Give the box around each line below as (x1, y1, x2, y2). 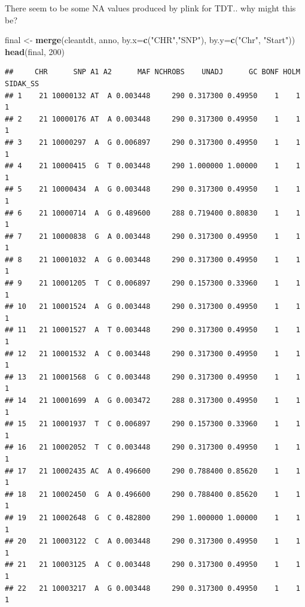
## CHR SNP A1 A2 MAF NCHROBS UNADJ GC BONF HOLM (5, 68, 300, 77)
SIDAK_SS (5, 79, 39, 88)
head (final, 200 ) (5, 45, 65, 57)
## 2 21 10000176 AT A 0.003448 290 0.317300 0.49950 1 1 (5, 114, 300, 123)
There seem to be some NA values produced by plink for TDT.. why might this (5, 2, 296, 14)
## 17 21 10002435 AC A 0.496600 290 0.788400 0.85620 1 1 (5, 466, 300, 475)
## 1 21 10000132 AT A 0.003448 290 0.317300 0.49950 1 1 (5, 91, 300, 100)
